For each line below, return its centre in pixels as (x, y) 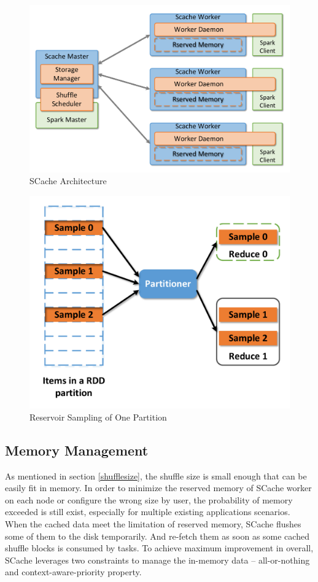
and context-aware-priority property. (73, 572)
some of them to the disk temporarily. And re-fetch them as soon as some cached (157, 536)
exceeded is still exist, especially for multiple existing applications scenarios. (148, 512)
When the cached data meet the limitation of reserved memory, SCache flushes (153, 523)
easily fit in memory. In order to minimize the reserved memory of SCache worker (158, 488)
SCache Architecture (68, 181)
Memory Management (77, 450)
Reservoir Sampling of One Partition (98, 417)
